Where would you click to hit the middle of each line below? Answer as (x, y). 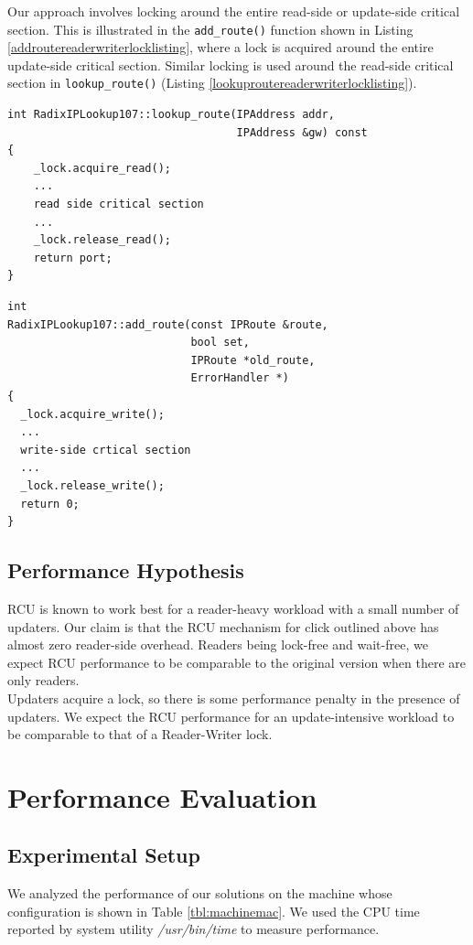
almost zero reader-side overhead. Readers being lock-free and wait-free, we (218, 644)
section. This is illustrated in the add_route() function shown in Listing (210, 29)
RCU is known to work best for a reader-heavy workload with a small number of (233, 608)
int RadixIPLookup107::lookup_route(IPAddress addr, (171, 115)
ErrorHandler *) (240, 378)
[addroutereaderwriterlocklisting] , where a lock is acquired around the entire (220, 47)
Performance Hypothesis (126, 570)
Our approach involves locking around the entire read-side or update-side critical (234, 11)
